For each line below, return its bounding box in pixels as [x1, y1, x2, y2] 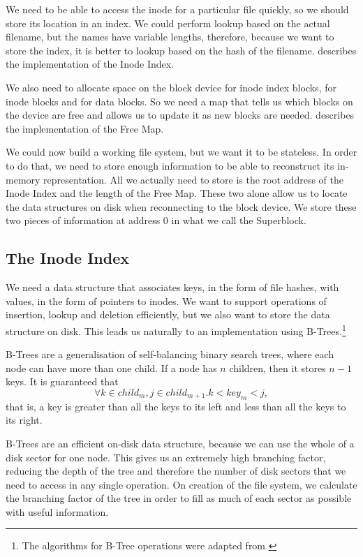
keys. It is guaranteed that [6, 374, 119, 389]
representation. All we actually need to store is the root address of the [43, 172, 343, 186]
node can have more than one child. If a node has [6, 360, 217, 375]
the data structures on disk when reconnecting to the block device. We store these [6, 199, 357, 214]
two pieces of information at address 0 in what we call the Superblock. [6, 213, 306, 228]
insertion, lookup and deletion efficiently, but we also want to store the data [6, 307, 330, 322]
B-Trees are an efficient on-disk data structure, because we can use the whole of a [6, 436, 355, 450]
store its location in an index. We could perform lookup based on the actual [6, 15, 330, 30]
